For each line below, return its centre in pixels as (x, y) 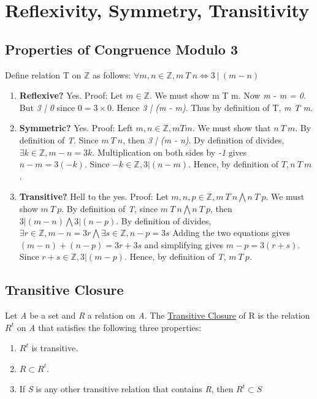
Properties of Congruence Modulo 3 (121, 49)
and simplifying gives (184, 244)
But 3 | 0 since (47, 107)
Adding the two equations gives (231, 233)
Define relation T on (43, 74)
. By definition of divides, (164, 220)
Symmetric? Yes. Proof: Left (76, 128)
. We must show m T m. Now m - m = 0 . (227, 95)
